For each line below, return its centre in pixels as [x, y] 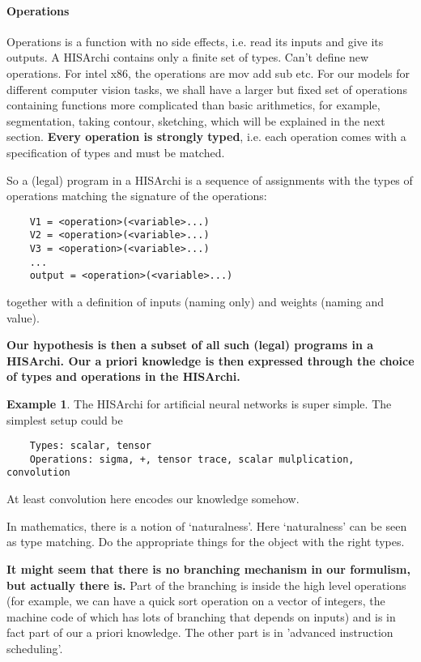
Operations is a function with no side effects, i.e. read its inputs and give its [195, 41]
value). [23, 317]
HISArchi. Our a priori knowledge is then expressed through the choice [210, 360]
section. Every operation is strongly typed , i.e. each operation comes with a [206, 137]
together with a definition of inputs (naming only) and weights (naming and [196, 302]
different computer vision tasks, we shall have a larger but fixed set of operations [207, 89]
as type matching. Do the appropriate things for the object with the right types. [206, 542]
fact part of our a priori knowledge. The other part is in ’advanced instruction [200, 632]
